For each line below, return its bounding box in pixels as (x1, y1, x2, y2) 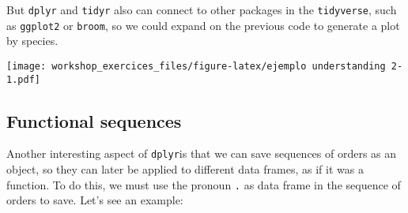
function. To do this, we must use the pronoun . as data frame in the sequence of (6, 176, 401, 192)
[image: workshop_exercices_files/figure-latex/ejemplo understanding (6, 60, 386, 72)
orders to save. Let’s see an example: (6, 192, 183, 208)
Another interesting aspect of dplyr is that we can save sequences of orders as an (6, 145, 397, 162)
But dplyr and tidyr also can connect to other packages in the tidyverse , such (6, 2, 397, 17)
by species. (6, 32, 59, 49)
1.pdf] (6, 73, 40, 85)
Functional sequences (6, 108, 182, 133)
